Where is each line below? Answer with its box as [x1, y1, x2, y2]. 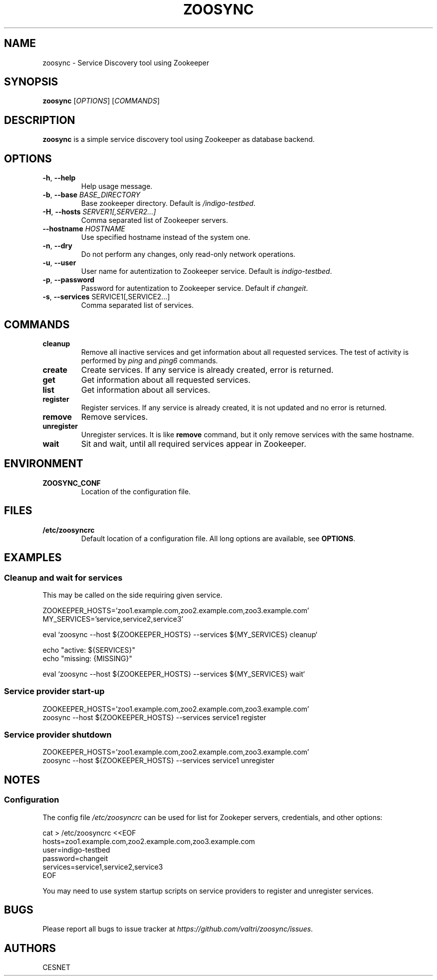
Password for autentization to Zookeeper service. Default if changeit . [81, 284, 308, 293]
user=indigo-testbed [42, 845, 110, 854]
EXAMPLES [4, 551, 62, 564]
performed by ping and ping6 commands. [81, 356, 218, 365]
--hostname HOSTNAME [42, 224, 125, 233]
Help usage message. [81, 182, 153, 191]
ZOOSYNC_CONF [42, 478, 101, 487]
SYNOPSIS [4, 75, 58, 88]
